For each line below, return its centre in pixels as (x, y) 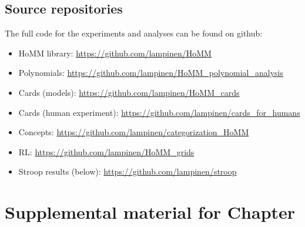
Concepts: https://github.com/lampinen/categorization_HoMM (134, 132)
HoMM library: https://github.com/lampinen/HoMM (115, 53)
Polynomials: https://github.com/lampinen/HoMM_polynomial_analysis (151, 73)
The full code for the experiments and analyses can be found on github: (134, 33)
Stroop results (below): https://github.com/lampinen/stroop (128, 171)
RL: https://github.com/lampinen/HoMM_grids (106, 151)
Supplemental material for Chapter (150, 212)
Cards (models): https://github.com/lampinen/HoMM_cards (129, 92)
